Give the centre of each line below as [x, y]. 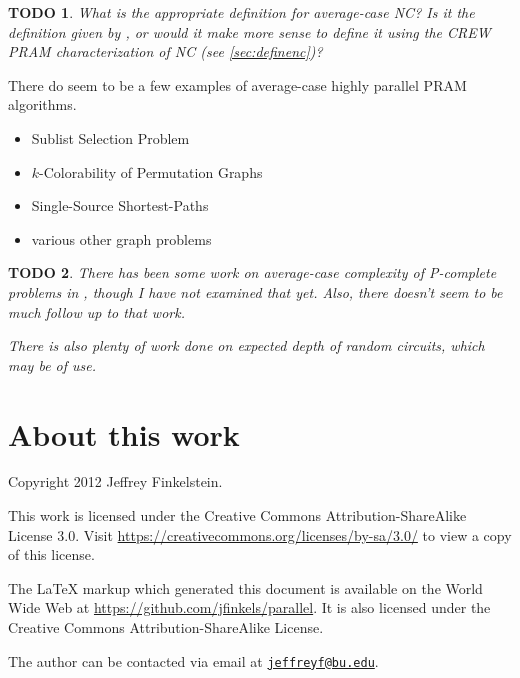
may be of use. [52, 364]
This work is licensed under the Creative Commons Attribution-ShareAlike [237, 515]
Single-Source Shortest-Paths [120, 205]
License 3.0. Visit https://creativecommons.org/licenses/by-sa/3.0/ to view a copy [260, 534]
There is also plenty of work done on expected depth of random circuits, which [246, 345]
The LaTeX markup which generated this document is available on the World [245, 587]
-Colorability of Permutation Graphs [151, 171]
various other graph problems [121, 238]
